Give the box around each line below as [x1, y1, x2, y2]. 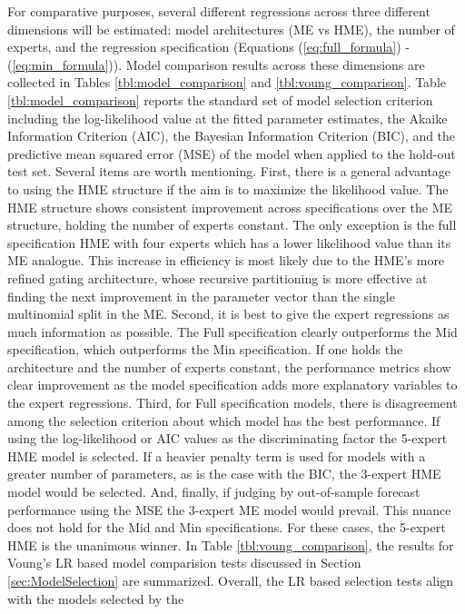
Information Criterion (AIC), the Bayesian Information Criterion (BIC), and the [7, 126, 456, 145]
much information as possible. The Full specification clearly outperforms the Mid [7, 322, 458, 341]
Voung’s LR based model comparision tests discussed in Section [7, 553, 361, 572]
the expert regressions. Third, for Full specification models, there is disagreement [7, 393, 458, 412]
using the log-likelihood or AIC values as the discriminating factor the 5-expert [7, 429, 448, 448]
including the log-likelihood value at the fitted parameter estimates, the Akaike [7, 108, 448, 127]
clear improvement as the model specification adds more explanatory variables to [7, 375, 458, 394]
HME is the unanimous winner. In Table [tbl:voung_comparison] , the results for [7, 535, 454, 554]
